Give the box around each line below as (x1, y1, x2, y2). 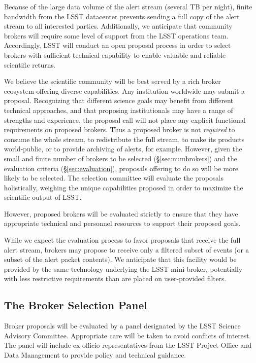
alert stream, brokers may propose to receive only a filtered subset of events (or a (4, 244, 249, 254)
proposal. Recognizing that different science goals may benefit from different (4, 95, 234, 106)
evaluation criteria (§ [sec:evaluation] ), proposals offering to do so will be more (4, 163, 238, 173)
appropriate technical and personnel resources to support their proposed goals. (4, 218, 241, 228)
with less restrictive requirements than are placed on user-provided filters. (4, 273, 226, 284)
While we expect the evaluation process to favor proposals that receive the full (4, 235, 241, 245)
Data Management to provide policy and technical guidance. (4, 350, 186, 360)
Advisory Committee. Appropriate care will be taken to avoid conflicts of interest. (4, 330, 251, 340)
